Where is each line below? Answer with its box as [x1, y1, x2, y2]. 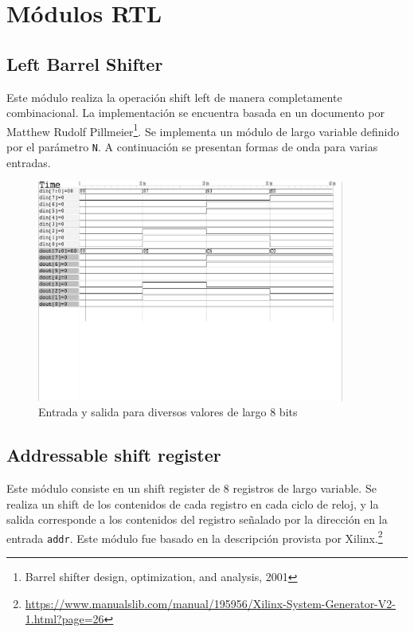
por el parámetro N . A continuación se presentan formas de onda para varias [6, 138, 378, 155]
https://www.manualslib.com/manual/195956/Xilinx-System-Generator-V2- [25, 595, 396, 611]
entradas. [6, 154, 51, 170]
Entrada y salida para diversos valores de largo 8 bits [38, 404, 298, 420]
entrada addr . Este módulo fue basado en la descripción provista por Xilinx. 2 [6, 527, 383, 546]
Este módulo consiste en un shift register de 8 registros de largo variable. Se [6, 480, 377, 497]
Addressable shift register [6, 443, 221, 467]
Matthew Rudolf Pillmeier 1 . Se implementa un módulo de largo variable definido [6, 120, 400, 139]
